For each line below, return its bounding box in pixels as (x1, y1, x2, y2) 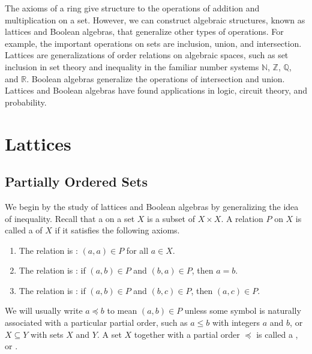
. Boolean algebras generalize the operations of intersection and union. (26, 72, 285, 85)
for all (126, 244, 149, 256)
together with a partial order (134, 328, 240, 340)
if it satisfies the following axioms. (55, 224, 180, 236)
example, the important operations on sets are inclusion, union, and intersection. (5, 37, 302, 49)
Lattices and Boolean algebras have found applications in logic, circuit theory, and (5, 84, 307, 97)
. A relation (221, 212, 263, 224)
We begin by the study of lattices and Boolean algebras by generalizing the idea (5, 200, 299, 212)
